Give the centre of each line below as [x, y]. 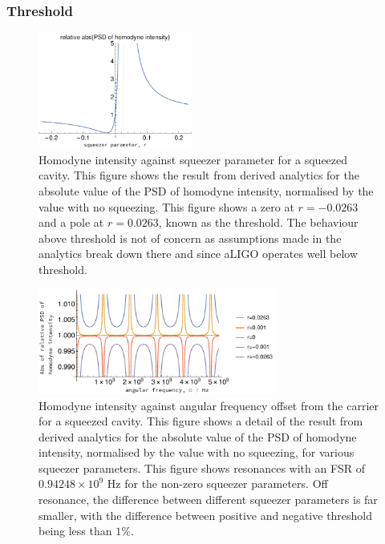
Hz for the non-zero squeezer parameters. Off [217, 484]
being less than [75, 531]
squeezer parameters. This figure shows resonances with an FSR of [202, 467]
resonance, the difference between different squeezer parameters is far [208, 500]
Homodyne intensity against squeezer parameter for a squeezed [193, 159]
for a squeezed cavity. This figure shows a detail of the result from [201, 421]
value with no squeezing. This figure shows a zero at [166, 206]
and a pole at [71, 222]
